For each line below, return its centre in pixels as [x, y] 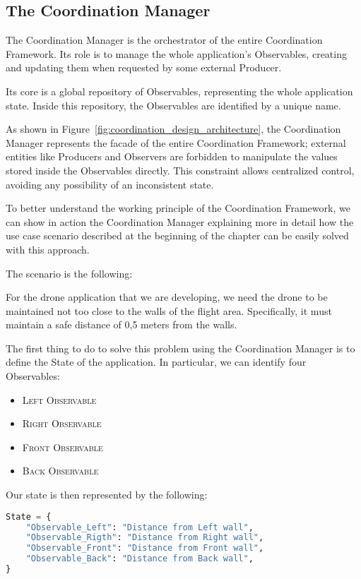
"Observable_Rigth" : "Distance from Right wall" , [145, 538]
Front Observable [63, 447]
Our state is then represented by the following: [107, 495]
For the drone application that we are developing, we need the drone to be [167, 297]
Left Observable [59, 399]
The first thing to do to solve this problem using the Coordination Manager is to [180, 348]
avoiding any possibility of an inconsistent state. [110, 184]
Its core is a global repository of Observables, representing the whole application [179, 91]
